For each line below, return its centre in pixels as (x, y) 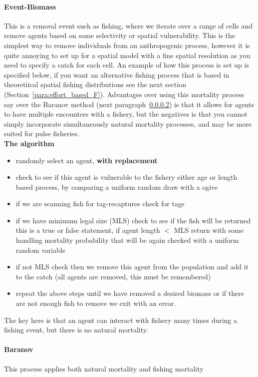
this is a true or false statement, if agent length (88, 230)
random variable (41, 250)
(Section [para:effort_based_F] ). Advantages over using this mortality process (124, 94)
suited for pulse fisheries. (42, 133)
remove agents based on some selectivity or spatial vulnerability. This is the (120, 35)
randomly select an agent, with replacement (87, 160)
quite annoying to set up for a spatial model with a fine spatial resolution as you (127, 55)
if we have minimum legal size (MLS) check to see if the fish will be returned (133, 220)
